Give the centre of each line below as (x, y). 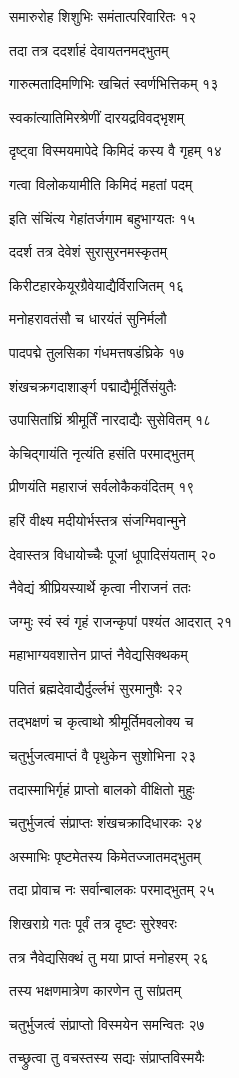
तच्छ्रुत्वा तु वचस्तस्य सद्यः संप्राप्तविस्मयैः (107, 1057)
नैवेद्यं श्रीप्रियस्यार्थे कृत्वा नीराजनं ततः (100, 587)
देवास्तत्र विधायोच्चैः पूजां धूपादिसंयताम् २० (113, 553)
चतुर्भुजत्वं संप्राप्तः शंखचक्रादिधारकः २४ (106, 822)
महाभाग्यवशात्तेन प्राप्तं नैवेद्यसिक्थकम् (98, 654)
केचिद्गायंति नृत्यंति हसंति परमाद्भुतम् (101, 452)
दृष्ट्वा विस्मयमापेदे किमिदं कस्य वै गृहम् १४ (115, 150)
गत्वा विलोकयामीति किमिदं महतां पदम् (101, 183)
